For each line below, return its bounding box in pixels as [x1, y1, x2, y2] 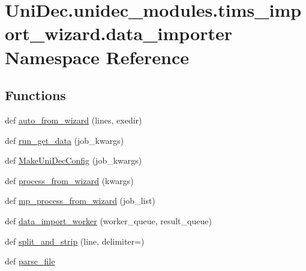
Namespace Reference [5, 44, 189, 69]
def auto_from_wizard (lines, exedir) [5, 113, 142, 126]
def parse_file [5, 255, 55, 267]
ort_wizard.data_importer [5, 21, 232, 46]
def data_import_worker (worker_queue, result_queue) [5, 214, 212, 227]
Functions [5, 86, 66, 104]
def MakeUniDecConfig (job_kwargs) [5, 154, 142, 167]
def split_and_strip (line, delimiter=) [5, 234, 145, 247]
